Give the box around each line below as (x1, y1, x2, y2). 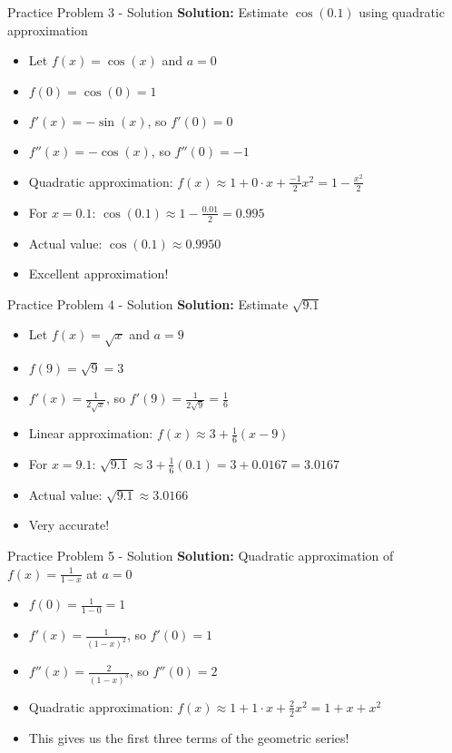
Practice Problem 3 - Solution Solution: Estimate (7, 3, 289, 21)
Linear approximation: (28, 424, 153, 443)
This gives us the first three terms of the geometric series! (28, 728, 349, 747)
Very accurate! (28, 515, 110, 534)
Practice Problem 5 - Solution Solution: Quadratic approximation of (7, 545, 394, 564)
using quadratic (359, 3, 445, 21)
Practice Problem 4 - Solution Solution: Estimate (7, 294, 289, 313)
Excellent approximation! (28, 264, 169, 283)
